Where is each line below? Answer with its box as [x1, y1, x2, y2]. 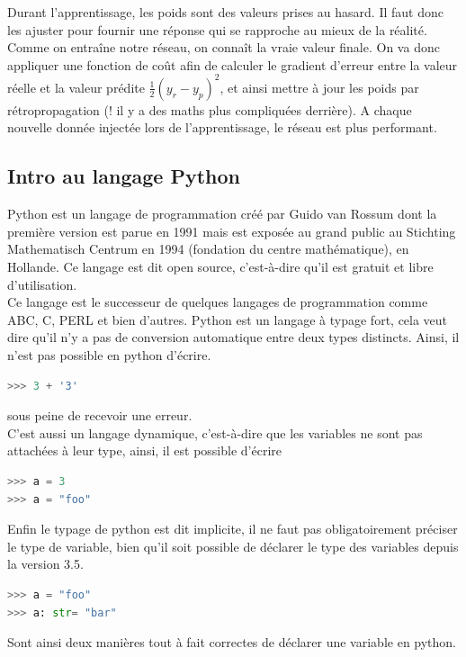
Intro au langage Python [7, 162, 240, 190]
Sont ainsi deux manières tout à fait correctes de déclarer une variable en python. [7, 633, 457, 652]
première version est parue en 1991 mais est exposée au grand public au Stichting [7, 221, 456, 240]
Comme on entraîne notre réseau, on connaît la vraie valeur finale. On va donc [7, 38, 440, 57]
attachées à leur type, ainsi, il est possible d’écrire [7, 441, 282, 460]
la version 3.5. [7, 554, 84, 573]
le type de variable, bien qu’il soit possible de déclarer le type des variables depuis [7, 536, 459, 555]
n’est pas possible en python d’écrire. [7, 346, 211, 364]
